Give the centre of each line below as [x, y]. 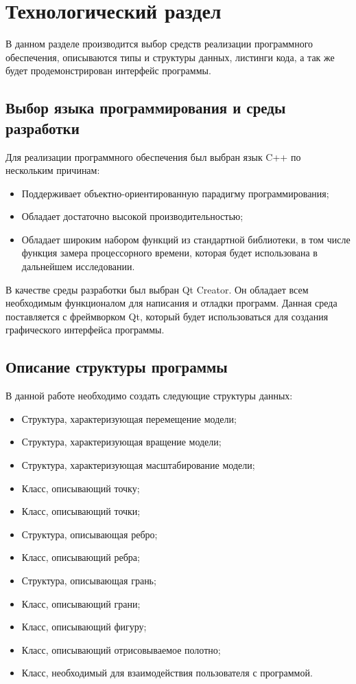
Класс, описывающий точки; [81, 511]
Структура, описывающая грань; [89, 580]
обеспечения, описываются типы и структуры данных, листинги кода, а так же [170, 57]
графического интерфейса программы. [85, 330]
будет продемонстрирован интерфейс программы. [108, 70]
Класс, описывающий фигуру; [84, 627]
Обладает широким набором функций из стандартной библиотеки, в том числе [186, 239]
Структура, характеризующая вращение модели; [121, 442]
